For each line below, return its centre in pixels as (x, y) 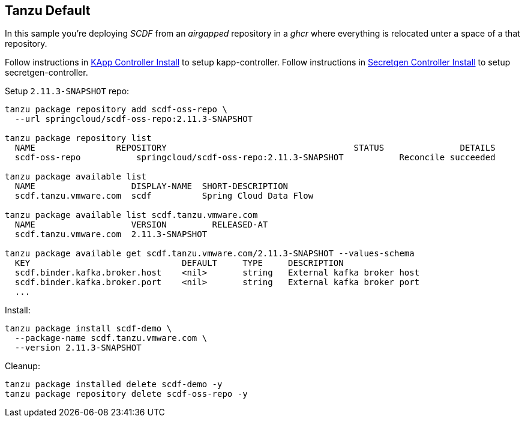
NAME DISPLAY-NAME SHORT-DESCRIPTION (151, 186)
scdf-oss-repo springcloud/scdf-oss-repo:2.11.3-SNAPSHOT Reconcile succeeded (255, 158)
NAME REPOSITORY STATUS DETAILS (255, 148)
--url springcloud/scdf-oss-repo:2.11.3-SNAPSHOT (134, 119)
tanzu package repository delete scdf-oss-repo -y (126, 394)
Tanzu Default (48, 11)
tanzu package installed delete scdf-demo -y (114, 384)
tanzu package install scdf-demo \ (88, 329)
